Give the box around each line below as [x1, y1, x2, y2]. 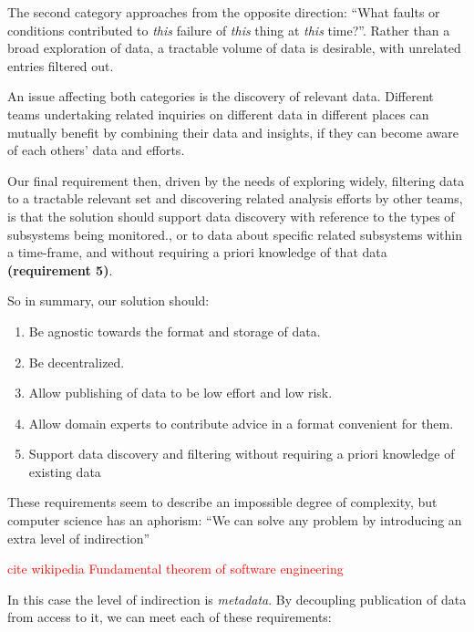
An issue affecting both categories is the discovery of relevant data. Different [7, 87, 434, 106]
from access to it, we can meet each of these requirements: [7, 607, 332, 627]
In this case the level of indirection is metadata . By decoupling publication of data [7, 589, 467, 608]
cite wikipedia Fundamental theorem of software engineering [7, 559, 344, 578]
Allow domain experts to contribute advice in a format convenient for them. [28, 413, 454, 432]
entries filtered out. [7, 56, 114, 75]
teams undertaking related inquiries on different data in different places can [7, 104, 429, 123]
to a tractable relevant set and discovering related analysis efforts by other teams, [7, 189, 463, 208]
